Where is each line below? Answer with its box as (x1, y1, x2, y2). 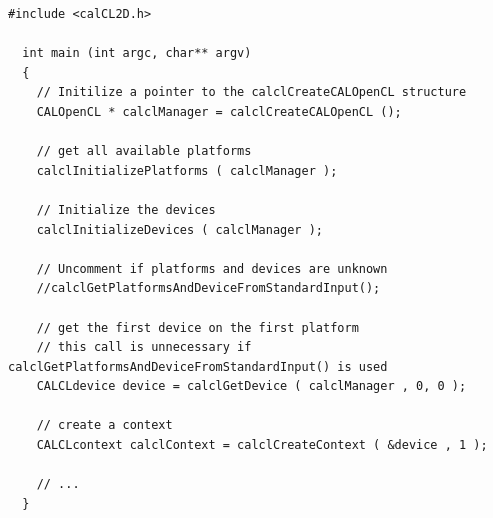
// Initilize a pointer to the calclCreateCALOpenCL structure (36, 85, 467, 100)
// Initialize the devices (36, 202, 216, 217)
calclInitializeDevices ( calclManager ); (36, 222, 323, 237)
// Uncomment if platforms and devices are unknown (36, 261, 388, 276)
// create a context (36, 418, 173, 433)
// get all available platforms (36, 144, 252, 159)
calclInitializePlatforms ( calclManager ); (36, 163, 338, 178)
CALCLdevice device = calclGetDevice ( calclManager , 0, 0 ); (36, 379, 467, 394)
